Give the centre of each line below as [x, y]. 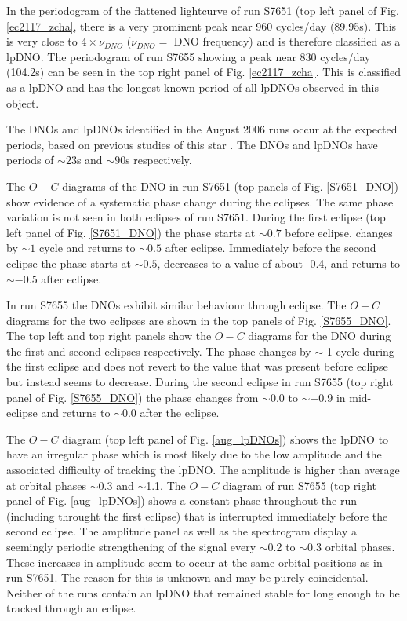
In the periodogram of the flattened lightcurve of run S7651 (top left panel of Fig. [203, 10]
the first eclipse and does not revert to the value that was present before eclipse [197, 366]
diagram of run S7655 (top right [300, 485]
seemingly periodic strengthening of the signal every [131, 546]
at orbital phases [47, 485]
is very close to [42, 41]
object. [23, 102]
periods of [30, 160]
